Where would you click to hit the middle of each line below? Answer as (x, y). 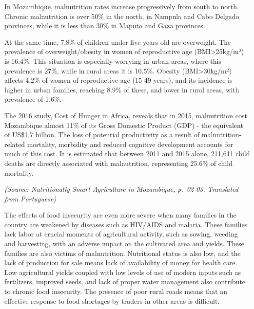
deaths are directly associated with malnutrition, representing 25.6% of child (118, 163)
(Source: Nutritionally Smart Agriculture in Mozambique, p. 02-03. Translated (121, 189)
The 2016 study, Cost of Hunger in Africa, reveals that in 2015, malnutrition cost (126, 115)
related (15, 144)
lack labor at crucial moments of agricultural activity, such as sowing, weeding (121, 234)
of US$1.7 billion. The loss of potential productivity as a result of (102, 135)
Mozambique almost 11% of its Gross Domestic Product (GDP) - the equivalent (124, 125)
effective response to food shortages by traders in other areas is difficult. (112, 300)
